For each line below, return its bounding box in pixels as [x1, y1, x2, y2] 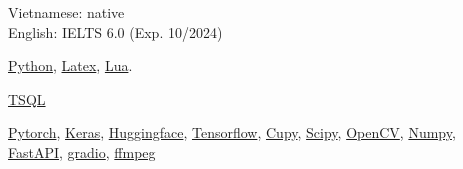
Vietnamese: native [8, 2, 125, 22]
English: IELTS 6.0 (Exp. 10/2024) [8, 21, 223, 42]
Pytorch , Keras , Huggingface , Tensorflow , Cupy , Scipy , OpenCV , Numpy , [8, 122, 456, 143]
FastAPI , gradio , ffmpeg [8, 141, 156, 162]
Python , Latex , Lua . [8, 55, 133, 76]
